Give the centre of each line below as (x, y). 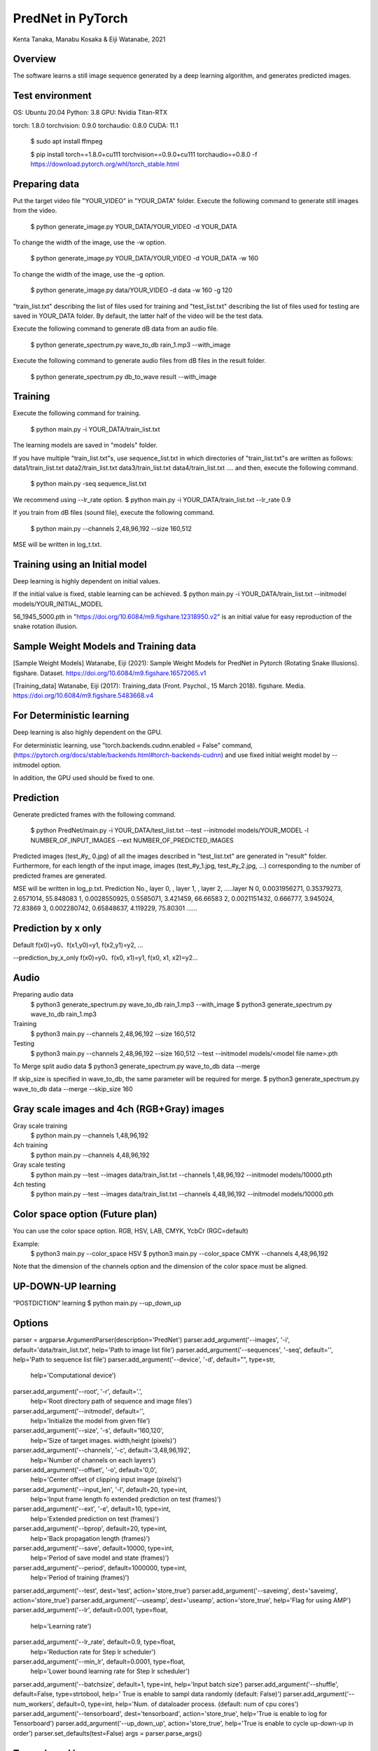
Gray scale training (40, 1126)
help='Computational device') (73, 1376)
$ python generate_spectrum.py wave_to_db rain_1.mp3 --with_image (131, 345)
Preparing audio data (43, 995)
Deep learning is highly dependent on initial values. (86, 581)
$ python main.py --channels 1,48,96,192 (89, 1135)
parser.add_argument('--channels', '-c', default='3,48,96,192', (102, 1451)
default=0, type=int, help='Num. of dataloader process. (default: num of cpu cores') (177, 1704)
